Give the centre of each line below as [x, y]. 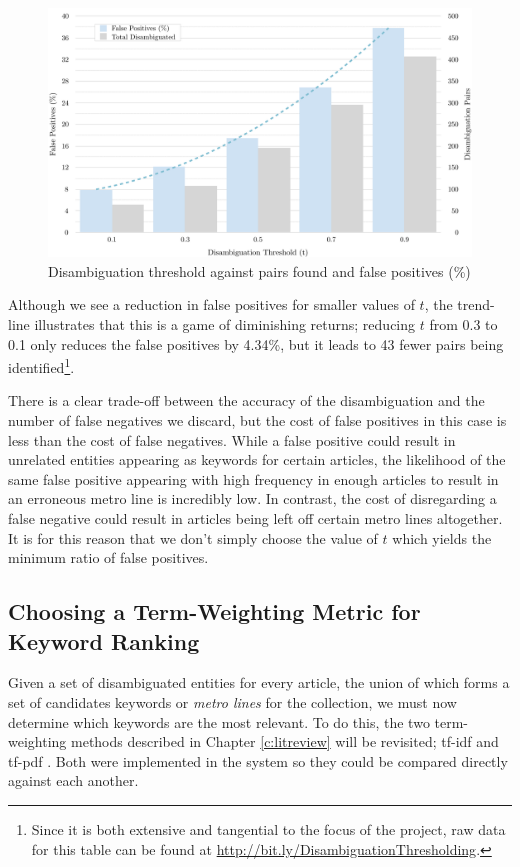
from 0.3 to [463, 324]
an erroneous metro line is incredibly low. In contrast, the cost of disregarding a [252, 498]
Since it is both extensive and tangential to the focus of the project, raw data [268, 828]
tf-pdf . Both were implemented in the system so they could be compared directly [258, 760]
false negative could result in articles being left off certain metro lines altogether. [255, 518]
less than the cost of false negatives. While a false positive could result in [232, 439]
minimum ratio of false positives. [108, 557]
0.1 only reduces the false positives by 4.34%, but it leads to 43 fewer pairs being [256, 343]
